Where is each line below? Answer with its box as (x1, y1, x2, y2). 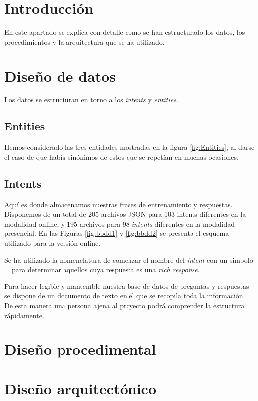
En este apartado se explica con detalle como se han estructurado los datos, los (4, 27, 245, 37)
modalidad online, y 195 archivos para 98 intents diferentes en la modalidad (4, 218, 235, 229)
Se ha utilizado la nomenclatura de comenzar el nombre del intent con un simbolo (4, 254, 253, 265)
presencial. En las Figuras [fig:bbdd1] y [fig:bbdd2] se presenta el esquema (4, 228, 229, 238)
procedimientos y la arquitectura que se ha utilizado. (4, 36, 165, 47)
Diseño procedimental (4, 339, 156, 359)
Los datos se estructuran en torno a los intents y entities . (4, 94, 178, 105)
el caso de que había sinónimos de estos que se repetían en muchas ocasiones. (4, 151, 239, 162)
